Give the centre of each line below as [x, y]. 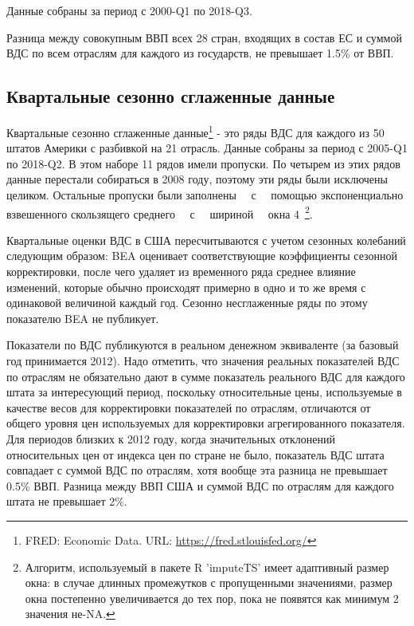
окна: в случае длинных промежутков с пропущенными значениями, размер [209, 583]
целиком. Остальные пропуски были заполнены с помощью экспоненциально [205, 195]
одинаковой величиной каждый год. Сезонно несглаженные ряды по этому [187, 303]
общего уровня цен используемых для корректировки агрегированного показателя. [206, 423]
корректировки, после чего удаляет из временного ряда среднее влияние [181, 272]
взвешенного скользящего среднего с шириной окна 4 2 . [160, 212]
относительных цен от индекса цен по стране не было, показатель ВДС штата [195, 454]
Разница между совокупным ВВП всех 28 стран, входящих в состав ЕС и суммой [204, 37]
